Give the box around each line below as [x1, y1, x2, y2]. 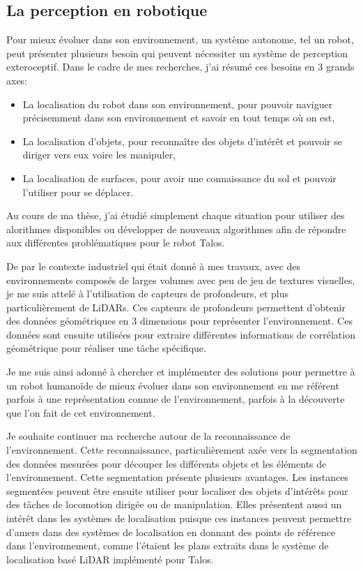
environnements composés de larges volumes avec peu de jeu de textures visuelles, [6, 272, 355, 287]
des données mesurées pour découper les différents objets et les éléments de [6, 456, 327, 470]
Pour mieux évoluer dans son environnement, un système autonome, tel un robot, [6, 32, 354, 47]
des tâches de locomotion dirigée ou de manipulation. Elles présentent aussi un [6, 497, 342, 512]
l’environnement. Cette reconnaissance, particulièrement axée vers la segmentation [6, 443, 357, 457]
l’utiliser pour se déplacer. [22, 184, 134, 199]
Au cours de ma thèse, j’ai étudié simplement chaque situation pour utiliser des [6, 208, 345, 223]
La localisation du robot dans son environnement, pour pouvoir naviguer [22, 96, 333, 111]
